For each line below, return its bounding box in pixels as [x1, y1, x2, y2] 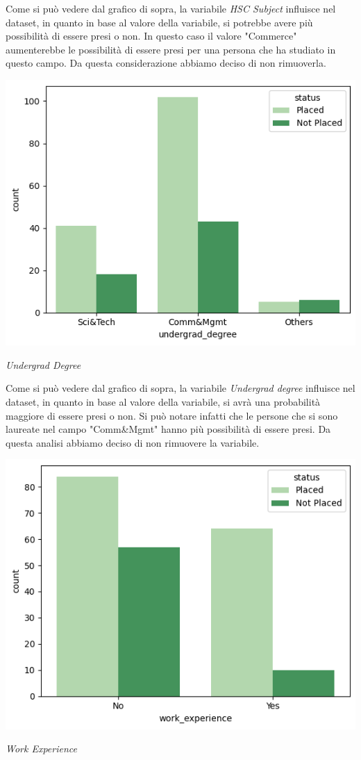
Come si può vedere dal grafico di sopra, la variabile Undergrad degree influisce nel [6, 381, 355, 395]
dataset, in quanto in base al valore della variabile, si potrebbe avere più [6, 15, 313, 29]
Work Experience [6, 741, 77, 756]
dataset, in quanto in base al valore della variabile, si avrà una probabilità [6, 394, 321, 408]
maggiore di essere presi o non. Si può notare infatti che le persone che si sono [6, 408, 338, 422]
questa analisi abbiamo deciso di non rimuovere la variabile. [6, 435, 260, 449]
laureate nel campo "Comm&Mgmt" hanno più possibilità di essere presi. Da [6, 422, 331, 436]
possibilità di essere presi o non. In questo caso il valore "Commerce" [6, 28, 297, 43]
